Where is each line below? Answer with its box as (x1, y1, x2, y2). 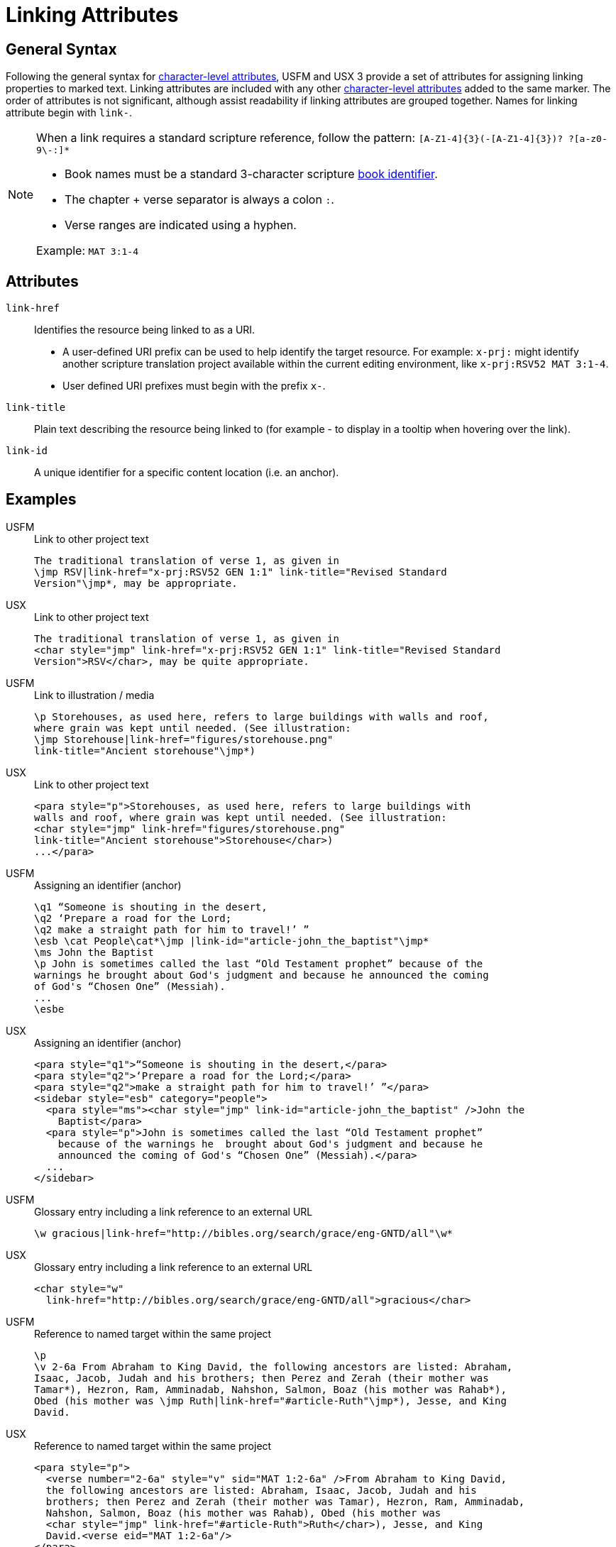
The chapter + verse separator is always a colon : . (65, 192, 334, 207)
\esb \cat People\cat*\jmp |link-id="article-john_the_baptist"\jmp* (34, 935, 429, 947)
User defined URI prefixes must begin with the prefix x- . (62, 380, 326, 392)
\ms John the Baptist (34, 946, 154, 958)
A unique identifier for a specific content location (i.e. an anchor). (34, 466, 339, 479)
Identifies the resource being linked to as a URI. (34, 324, 255, 336)
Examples (6, 490, 77, 509)
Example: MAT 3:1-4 (36, 243, 138, 258)
